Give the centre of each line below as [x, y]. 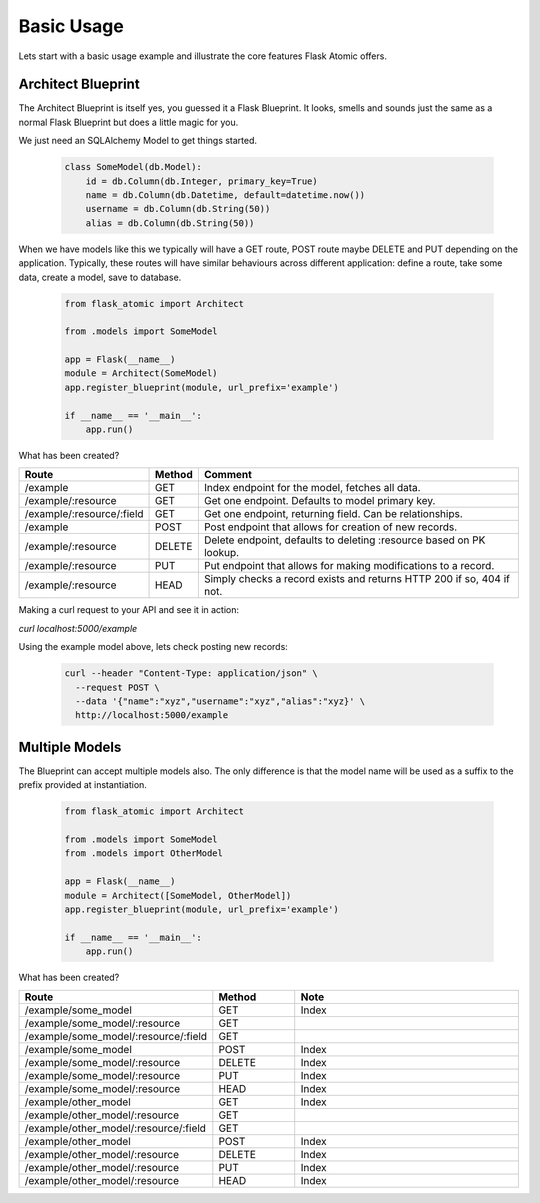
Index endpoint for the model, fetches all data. [312, 488]
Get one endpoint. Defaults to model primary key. [319, 501]
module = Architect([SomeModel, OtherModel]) [178, 895]
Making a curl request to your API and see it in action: [129, 610]
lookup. [221, 553]
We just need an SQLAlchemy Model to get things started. [138, 141]
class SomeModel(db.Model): [133, 167]
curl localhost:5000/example [78, 628]
